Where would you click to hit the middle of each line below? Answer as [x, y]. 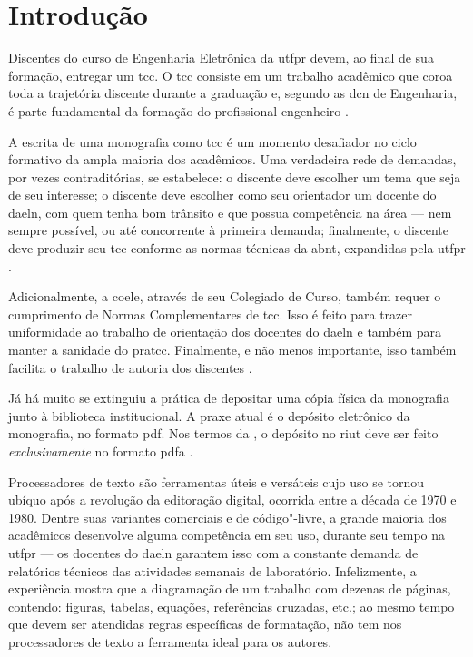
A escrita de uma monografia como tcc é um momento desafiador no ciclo [212, 141]
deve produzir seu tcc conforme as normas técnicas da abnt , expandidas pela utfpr [237, 248]
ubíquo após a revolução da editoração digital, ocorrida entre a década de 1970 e [232, 500]
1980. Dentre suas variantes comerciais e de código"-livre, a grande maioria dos [227, 517]
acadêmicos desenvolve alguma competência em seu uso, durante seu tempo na [227, 535]
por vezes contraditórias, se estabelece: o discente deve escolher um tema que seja [235, 177]
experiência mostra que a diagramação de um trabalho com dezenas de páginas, [230, 588]
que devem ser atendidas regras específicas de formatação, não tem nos [205, 624]
